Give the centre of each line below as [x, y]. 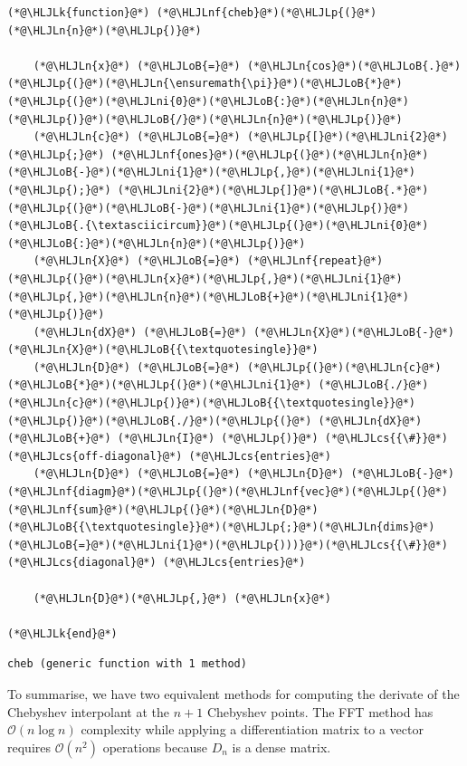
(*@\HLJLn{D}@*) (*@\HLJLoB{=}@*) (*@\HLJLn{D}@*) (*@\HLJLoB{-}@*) [243, 474]
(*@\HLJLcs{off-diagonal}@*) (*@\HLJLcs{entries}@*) [169, 456]
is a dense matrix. [281, 747]
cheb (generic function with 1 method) [127, 664]
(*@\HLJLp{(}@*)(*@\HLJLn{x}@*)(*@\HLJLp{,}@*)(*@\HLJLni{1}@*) [205, 278]
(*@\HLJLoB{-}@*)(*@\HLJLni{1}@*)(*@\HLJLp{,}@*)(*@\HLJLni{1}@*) [212, 172]
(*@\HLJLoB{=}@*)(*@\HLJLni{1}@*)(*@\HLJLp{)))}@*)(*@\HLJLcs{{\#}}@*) [228, 545]
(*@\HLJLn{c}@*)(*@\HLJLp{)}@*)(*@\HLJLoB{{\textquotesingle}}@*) [212, 403]
